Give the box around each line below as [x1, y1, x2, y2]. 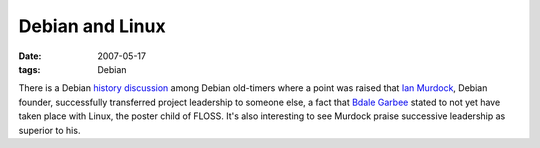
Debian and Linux [18, 15, 166, 37]
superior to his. [18, 124, 81, 136]
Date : [18, 50, 42, 62]
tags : [18, 63, 41, 75]
